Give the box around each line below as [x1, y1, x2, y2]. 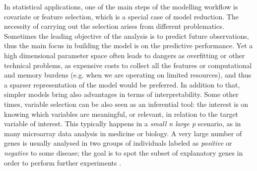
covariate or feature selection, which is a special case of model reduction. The [4, 11, 239, 21]
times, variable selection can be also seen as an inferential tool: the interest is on [4, 98, 249, 109]
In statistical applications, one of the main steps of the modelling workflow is [4, 1, 238, 11]
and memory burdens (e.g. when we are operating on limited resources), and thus [4, 70, 252, 80]
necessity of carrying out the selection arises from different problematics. [4, 21, 224, 31]
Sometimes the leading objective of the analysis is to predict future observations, [4, 30, 249, 41]
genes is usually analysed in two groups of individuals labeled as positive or [4, 138, 232, 148]
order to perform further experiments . [4, 157, 122, 168]
